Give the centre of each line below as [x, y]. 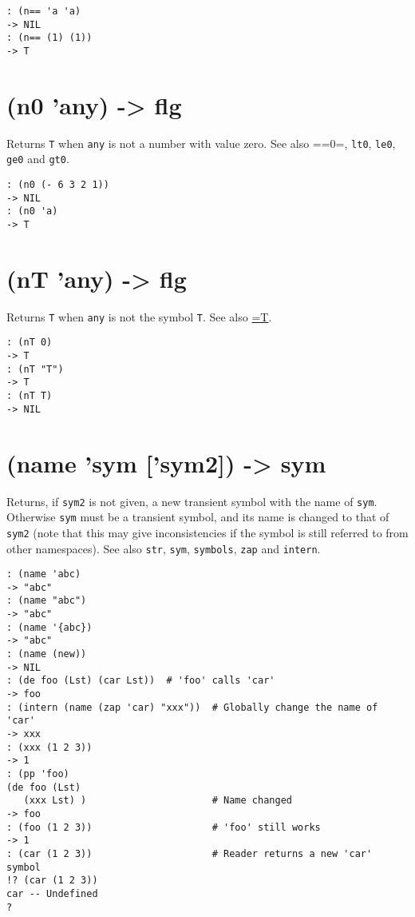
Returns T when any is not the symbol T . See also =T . [139, 316]
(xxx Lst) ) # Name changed [158, 801]
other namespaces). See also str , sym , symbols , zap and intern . [164, 548]
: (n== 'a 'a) [44, 11]
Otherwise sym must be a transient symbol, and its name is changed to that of [198, 517]
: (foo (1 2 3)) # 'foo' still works [164, 827]
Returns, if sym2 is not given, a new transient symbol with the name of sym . [192, 501]
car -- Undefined [52, 893]
